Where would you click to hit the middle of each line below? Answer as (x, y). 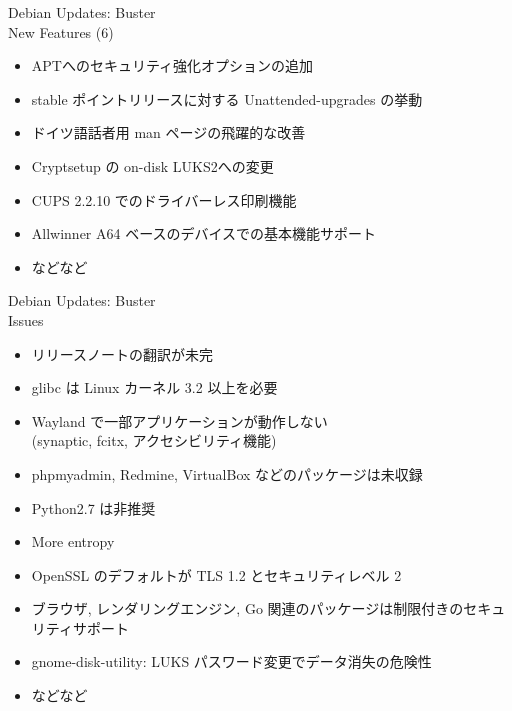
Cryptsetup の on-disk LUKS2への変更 (152, 165)
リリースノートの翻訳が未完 (122, 353)
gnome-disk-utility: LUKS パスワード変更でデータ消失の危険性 (231, 661)
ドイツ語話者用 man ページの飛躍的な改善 (168, 132)
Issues (26, 319)
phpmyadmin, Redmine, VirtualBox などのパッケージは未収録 (227, 473)
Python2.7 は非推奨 (93, 507)
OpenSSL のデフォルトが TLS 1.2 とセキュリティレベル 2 (216, 574)
